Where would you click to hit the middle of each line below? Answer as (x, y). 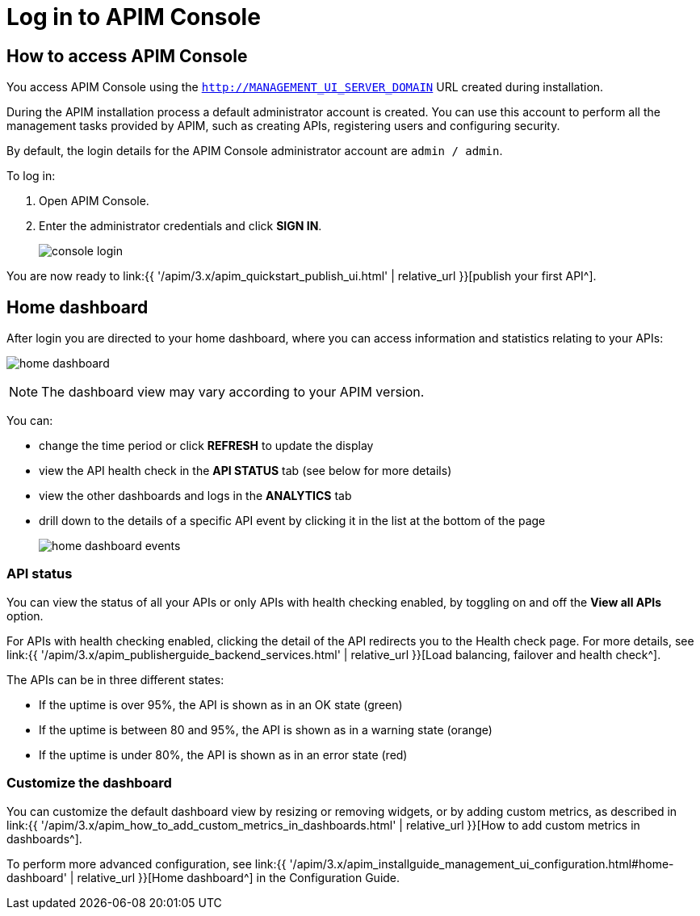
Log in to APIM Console (134, 17)
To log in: (31, 176)
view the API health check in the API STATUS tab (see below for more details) (245, 471)
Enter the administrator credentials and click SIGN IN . (180, 226)
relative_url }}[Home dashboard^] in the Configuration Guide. (239, 877)
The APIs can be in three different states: (115, 679)
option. (25, 616)
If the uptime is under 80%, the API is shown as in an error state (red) (223, 754)
